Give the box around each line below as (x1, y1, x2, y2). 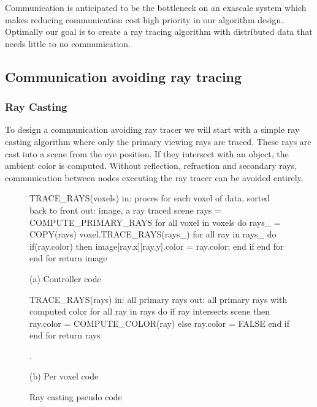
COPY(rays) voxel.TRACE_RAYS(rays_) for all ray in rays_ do (29, 228, 277, 241)
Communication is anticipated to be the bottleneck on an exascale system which (5, 1, 307, 13)
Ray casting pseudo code (29, 390, 122, 403)
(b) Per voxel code (29, 370, 99, 383)
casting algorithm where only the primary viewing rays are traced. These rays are (5, 135, 311, 147)
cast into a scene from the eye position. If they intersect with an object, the (5, 147, 289, 160)
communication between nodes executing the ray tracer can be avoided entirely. (5, 171, 304, 184)
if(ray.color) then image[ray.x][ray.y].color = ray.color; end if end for (29, 239, 284, 252)
